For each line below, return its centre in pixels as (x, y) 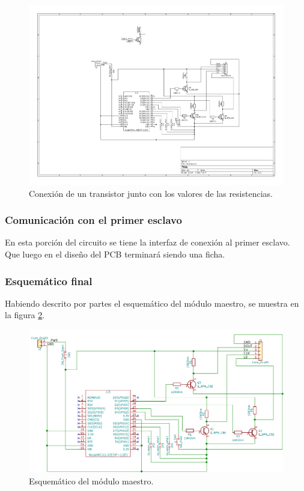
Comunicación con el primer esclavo (93, 220)
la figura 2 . (25, 315)
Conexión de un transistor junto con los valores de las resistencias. (151, 193)
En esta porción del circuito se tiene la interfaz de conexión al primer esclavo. (147, 242)
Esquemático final (49, 281)
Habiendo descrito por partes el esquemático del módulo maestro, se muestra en (152, 303)
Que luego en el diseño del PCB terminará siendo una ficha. (115, 254)
